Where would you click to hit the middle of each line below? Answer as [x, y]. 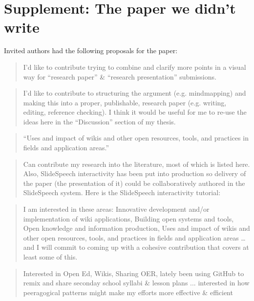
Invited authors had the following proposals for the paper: [91, 50]
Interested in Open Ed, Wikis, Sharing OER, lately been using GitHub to [134, 273]
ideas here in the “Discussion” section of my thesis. [99, 121]
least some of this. [50, 257]
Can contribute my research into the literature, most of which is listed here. [137, 164]
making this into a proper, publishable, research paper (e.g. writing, [125, 102]
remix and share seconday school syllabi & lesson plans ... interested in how [136, 283]
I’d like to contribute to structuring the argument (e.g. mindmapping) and [135, 93]
